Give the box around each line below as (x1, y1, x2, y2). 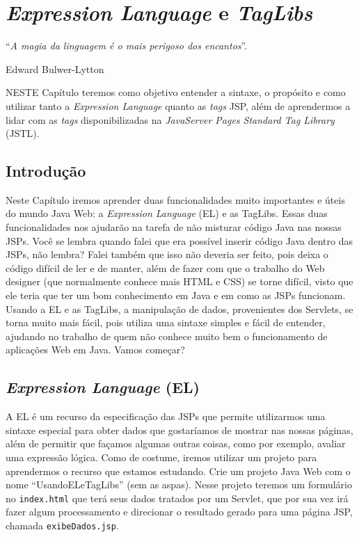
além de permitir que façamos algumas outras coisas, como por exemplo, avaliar (6, 436, 346, 451)
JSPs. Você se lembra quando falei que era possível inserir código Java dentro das (6, 233, 353, 248)
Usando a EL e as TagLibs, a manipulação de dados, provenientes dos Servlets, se (6, 301, 353, 316)
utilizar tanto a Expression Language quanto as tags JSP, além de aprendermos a (6, 98, 351, 113)
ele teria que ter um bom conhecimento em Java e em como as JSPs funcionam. (6, 288, 346, 303)
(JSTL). (6, 126, 40, 141)
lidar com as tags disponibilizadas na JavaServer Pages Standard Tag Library (6, 112, 335, 127)
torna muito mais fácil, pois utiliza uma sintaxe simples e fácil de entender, (6, 315, 326, 330)
